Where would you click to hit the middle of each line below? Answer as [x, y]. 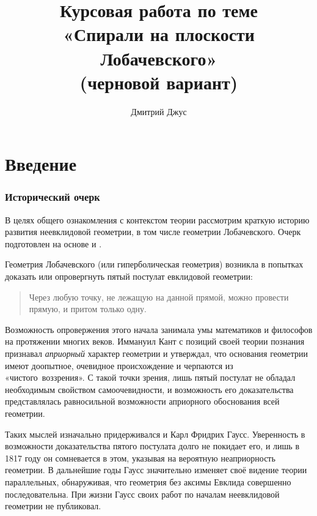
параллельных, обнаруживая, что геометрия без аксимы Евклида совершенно [148, 481]
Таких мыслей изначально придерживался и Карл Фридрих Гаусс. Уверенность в [155, 434]
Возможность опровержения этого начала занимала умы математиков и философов [159, 329]
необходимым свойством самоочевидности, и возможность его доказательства [149, 389]
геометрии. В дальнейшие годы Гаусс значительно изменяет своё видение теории [156, 470]
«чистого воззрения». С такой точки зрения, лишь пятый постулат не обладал [150, 377]
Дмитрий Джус [159, 111]
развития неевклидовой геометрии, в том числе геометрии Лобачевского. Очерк [153, 232]
